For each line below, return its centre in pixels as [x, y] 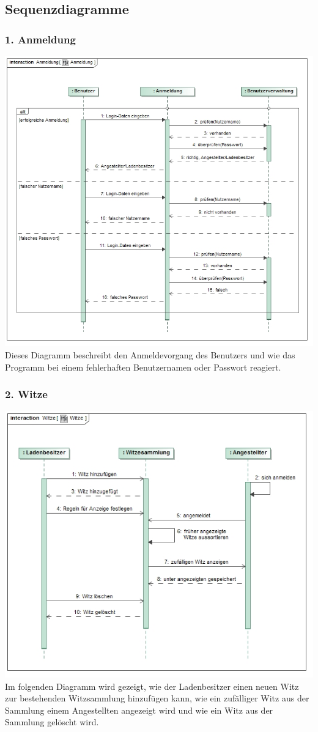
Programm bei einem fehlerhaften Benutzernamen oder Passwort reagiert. [143, 367]
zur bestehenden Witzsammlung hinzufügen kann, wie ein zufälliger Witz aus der [157, 698]
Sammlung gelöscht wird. [52, 722]
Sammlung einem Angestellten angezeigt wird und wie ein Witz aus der [139, 710]
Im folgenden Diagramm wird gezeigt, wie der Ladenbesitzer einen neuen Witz [152, 686]
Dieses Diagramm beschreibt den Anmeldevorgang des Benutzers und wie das [150, 354]
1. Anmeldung [40, 39]
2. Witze [26, 394]
